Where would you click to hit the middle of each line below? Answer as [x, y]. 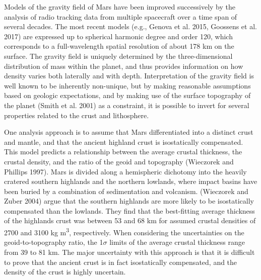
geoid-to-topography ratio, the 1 [54, 242]
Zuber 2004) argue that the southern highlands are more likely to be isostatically [129, 201]
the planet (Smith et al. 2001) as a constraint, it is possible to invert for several [127, 105]
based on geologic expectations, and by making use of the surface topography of [127, 95]
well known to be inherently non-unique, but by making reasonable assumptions [127, 85]
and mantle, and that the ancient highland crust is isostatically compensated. [124, 142]
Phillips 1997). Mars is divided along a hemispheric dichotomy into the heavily [125, 171]
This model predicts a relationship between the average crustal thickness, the [123, 152]
